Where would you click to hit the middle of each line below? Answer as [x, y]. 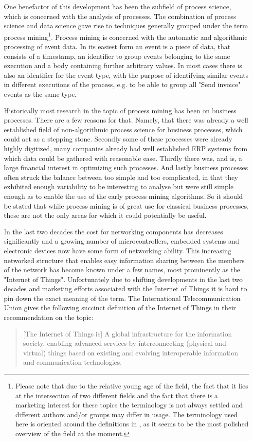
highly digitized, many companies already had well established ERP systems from [126, 148]
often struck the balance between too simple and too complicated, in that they [121, 177]
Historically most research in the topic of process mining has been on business [120, 110]
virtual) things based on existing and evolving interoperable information [131, 352]
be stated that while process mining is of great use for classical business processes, [126, 205]
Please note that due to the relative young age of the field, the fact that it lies [132, 386]
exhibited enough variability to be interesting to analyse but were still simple [119, 186]
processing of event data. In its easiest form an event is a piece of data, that [117, 46]
